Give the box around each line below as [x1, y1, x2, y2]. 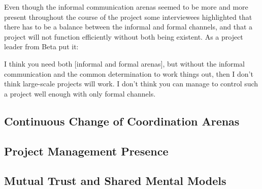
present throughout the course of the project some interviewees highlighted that [4, 11, 252, 22]
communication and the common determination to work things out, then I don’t [4, 68, 253, 79]
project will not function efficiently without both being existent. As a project [4, 31, 243, 42]
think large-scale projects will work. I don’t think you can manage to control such [4, 78, 258, 89]
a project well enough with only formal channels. [4, 88, 156, 99]
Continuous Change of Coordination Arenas [4, 113, 240, 129]
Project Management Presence [4, 143, 169, 159]
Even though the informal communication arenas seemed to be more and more [4, 2, 248, 12]
